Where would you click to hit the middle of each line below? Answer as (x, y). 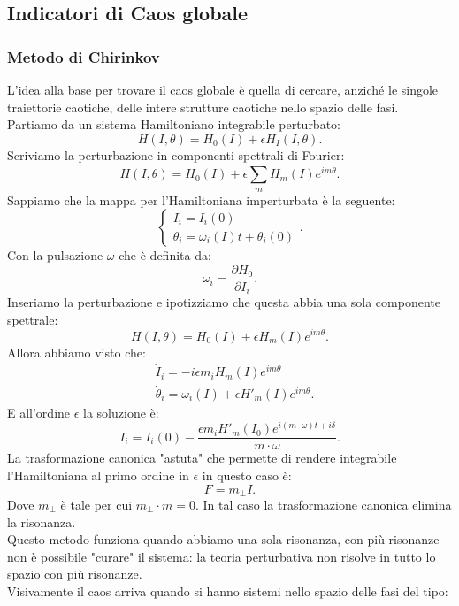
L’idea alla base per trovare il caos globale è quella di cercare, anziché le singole (223, 89)
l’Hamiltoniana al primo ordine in (98, 475)
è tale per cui (96, 504)
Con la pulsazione (55, 255)
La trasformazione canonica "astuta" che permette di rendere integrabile (202, 458)
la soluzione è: (121, 412)
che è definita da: (165, 255)
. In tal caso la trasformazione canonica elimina (323, 504)
